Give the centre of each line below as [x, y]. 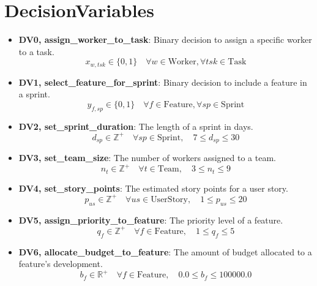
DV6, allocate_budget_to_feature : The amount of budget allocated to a [165, 251]
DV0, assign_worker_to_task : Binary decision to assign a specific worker [165, 40]
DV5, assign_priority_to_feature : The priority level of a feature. [151, 220]
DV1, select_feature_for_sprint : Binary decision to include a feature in [163, 82]
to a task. [36, 51]
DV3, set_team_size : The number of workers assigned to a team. [147, 158]
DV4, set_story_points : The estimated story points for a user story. [153, 188]
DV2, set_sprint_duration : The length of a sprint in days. [136, 126]
